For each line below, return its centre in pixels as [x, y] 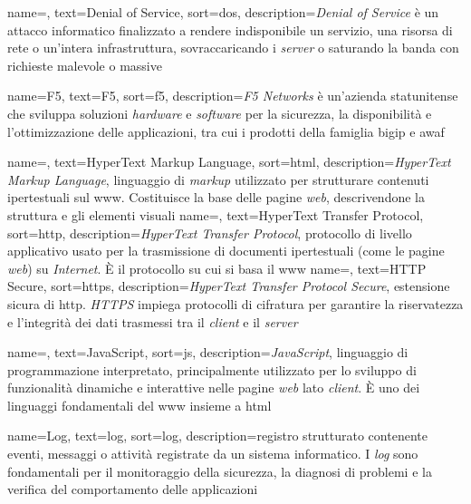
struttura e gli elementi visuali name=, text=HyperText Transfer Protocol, [216, 214]
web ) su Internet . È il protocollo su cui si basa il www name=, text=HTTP [217, 268]
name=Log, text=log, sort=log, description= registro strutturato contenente [217, 436]
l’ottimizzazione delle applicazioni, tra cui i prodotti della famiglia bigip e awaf [226, 131]
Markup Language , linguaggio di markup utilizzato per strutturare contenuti [218, 179]
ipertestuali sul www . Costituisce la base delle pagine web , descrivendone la [216, 197]
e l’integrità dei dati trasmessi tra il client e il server [153, 321]
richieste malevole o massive [85, 65]
